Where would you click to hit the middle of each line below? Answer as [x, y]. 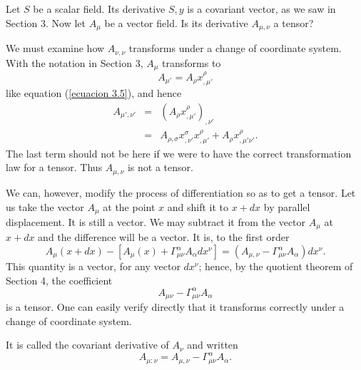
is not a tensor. [160, 167]
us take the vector [45, 206]
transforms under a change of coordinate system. [235, 48]
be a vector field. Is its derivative [176, 22]
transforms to [192, 62]
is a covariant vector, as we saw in [261, 9]
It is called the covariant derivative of [87, 345]
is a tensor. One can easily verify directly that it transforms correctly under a [175, 307]
